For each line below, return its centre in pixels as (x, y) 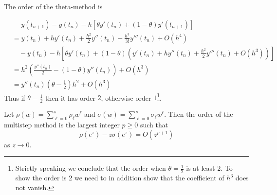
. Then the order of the (199, 114)
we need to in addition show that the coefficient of (149, 178)
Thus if (15, 97)
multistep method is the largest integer (62, 125)
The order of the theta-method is (53, 6)
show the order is (41, 178)
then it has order (70, 97)
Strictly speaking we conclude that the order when (91, 168)
